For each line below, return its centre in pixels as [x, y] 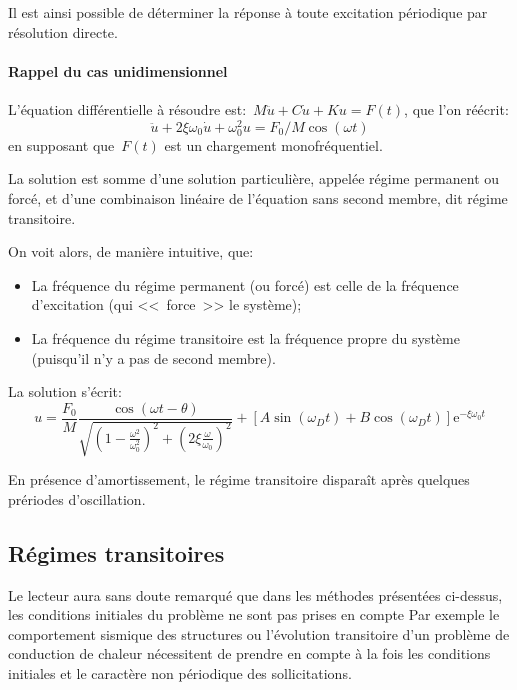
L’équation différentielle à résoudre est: [127, 108]
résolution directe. [63, 31]
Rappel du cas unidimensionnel [118, 70]
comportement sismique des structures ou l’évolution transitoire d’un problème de [259, 633]
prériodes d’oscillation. [77, 498]
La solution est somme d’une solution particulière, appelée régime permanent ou [254, 178]
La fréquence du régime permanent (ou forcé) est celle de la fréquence [245, 284]
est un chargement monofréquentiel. [273, 144]
